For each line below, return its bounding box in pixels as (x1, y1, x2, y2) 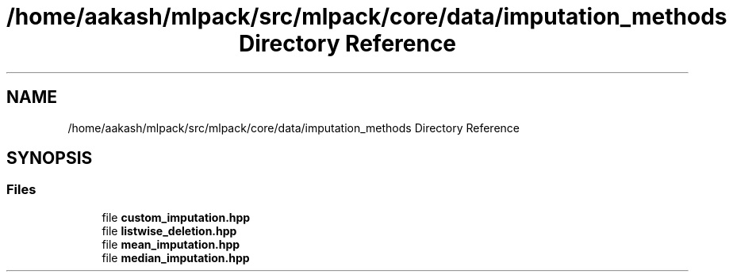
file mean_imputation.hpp (102, 237, 240, 251)
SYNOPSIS (6, 148, 93, 169)
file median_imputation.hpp (102, 250, 250, 265)
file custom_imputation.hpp (102, 210, 251, 224)
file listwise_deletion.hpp (102, 223, 237, 238)
